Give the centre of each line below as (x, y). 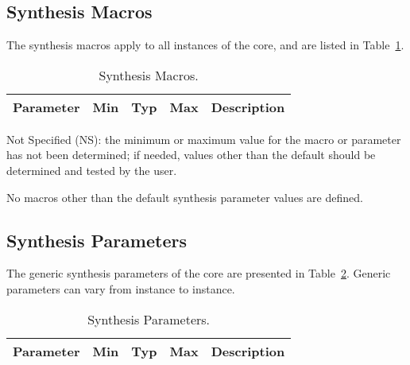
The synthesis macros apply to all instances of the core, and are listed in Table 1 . (205, 45)
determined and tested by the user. (92, 170)
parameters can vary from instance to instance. (121, 288)
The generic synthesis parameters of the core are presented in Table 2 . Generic (199, 273)
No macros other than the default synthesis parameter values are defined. (185, 197)
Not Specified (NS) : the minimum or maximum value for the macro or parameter (204, 139)
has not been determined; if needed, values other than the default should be (191, 155)
